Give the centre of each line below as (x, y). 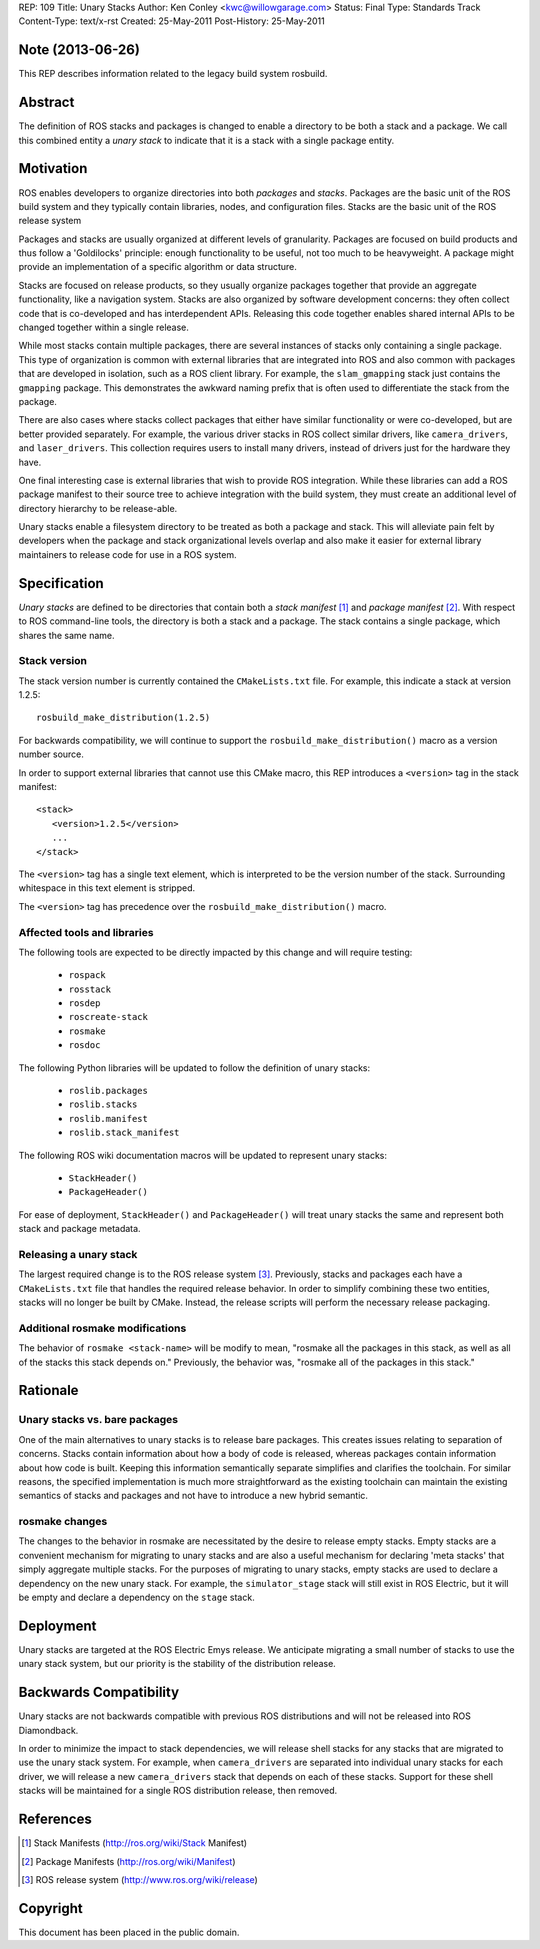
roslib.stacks (103, 1104)
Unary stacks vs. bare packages (98, 1420)
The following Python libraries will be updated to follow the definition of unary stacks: (194, 1067)
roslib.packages (108, 1091)
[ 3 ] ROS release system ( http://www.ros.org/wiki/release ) (140, 1879)
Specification (61, 583)
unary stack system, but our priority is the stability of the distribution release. (177, 1664)
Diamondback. (48, 1730)
